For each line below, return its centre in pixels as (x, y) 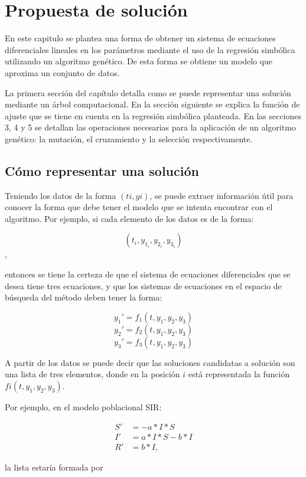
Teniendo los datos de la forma (61, 195)
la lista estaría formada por (54, 467)
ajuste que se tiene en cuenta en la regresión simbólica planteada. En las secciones (153, 115)
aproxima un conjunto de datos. (62, 72)
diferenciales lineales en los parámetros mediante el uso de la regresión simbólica (150, 49)
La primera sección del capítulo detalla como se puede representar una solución (148, 92)
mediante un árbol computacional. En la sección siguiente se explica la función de (152, 104)
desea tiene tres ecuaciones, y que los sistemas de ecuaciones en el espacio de (143, 285)
